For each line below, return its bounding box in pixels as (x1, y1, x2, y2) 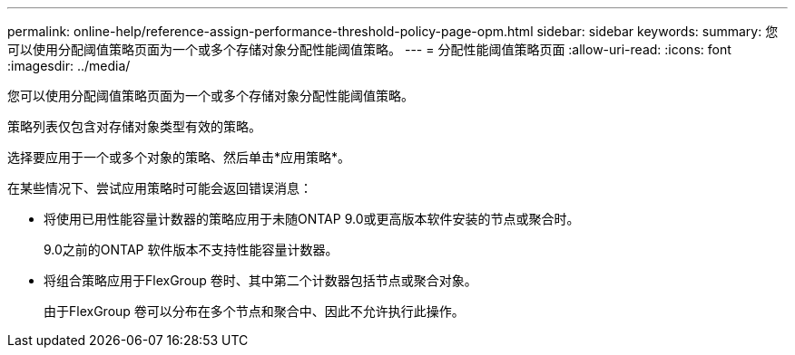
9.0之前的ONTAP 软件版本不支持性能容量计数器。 (44, 242, 339, 257)
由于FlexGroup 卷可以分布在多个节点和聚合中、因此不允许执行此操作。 (44, 303, 465, 319)
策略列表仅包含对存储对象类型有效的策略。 (7, 119, 261, 134)
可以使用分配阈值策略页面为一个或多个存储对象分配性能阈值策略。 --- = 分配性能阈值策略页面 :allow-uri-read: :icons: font (7, 42, 731, 57)
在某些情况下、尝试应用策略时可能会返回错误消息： (7, 180, 312, 196)
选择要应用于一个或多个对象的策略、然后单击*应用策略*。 (7, 149, 351, 165)
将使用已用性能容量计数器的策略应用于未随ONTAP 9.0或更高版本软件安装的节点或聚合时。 (44, 211, 580, 226)
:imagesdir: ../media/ (7, 58, 131, 73)
